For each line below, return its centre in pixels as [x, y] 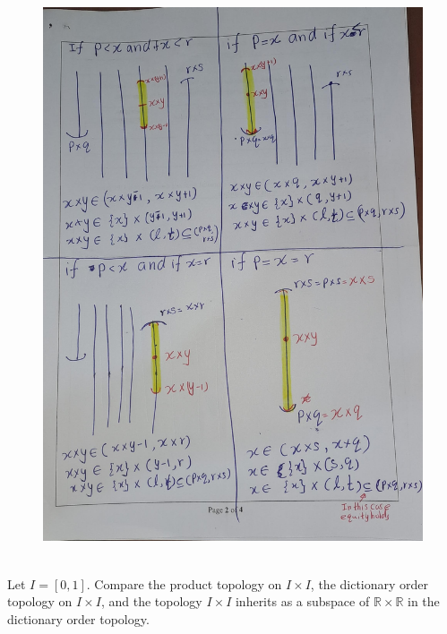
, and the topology [151, 601]
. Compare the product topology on [184, 583]
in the [424, 601]
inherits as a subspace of [302, 601]
